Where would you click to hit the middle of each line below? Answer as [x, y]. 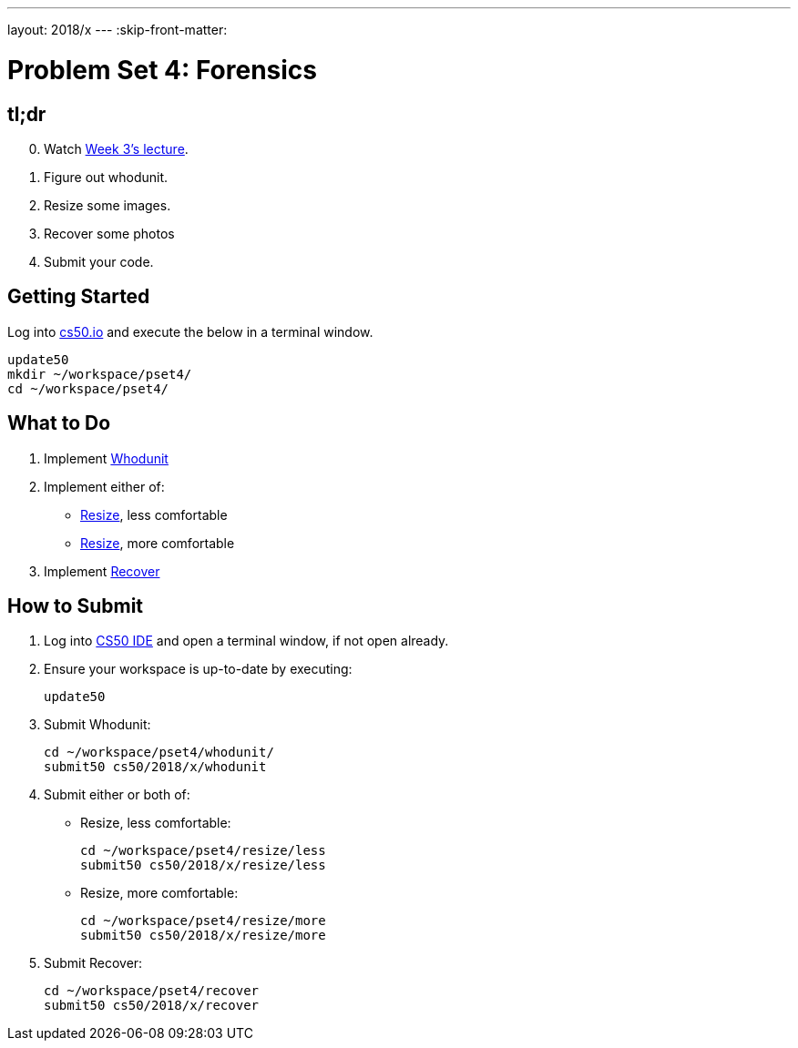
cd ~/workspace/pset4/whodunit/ [159, 753]
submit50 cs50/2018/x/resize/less [203, 865]
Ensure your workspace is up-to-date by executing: [198, 669]
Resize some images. [107, 205]
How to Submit [76, 606]
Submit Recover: [93, 963]
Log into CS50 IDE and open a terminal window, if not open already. [246, 641]
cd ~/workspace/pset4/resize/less [203, 851]
